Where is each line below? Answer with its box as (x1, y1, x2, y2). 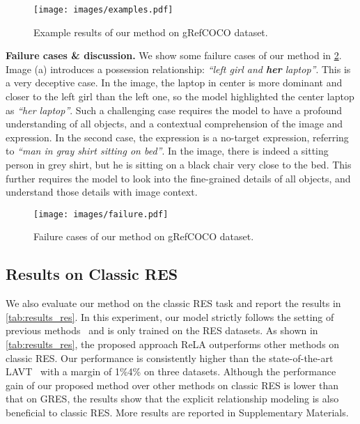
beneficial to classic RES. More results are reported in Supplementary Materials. (6, 405, 349, 419)
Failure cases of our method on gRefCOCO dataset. (33, 229, 254, 244)
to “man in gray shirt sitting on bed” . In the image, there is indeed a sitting (6, 143, 329, 158)
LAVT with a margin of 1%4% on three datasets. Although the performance (6, 364, 336, 379)
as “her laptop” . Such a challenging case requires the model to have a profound (6, 102, 342, 117)
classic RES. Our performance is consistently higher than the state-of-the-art (6, 350, 334, 365)
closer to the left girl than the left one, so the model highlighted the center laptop (6, 89, 354, 104)
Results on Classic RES (6, 263, 178, 285)
